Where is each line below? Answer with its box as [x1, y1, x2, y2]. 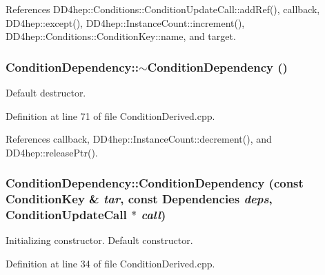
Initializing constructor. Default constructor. [6, 233, 193, 247]
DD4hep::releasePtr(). [6, 145, 98, 159]
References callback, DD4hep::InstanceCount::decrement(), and [6, 132, 272, 146]
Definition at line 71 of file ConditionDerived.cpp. [6, 108, 215, 123]
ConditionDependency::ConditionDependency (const [6, 174, 304, 192]
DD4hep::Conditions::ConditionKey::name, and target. [6, 29, 236, 43]
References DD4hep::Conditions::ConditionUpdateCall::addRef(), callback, [6, 2, 320, 16]
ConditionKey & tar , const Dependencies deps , [6, 190, 273, 207]
